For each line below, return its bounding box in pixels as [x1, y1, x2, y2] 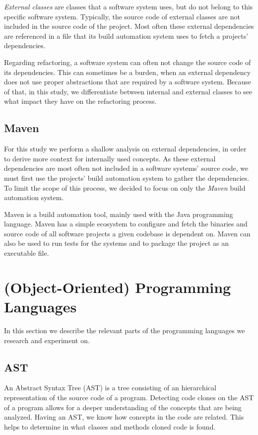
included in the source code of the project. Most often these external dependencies [4, 21, 254, 31]
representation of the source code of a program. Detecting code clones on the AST [4, 392, 254, 402]
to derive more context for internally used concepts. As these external [4, 153, 216, 163]
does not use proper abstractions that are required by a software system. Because [4, 76, 252, 87]
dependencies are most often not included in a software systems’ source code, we [4, 163, 249, 173]
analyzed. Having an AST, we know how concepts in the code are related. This [4, 412, 244, 422]
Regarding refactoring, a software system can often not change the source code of [4, 57, 251, 67]
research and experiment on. [4, 335, 90, 345]
